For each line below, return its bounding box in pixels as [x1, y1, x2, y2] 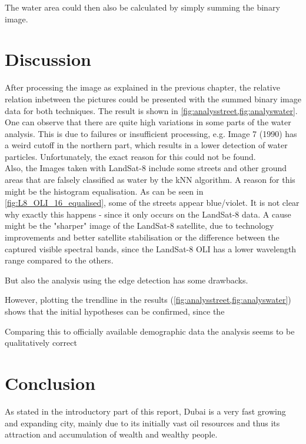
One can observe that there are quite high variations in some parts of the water [5, 116, 291, 128]
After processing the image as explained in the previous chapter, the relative [5, 81, 280, 94]
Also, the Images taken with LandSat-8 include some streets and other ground [5, 162, 287, 174]
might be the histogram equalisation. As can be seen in [5, 185, 204, 197]
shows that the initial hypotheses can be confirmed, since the [5, 305, 225, 317]
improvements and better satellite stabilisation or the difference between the [5, 231, 280, 243]
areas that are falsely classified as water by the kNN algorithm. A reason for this [5, 173, 295, 186]
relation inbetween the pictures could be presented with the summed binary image [5, 92, 301, 105]
